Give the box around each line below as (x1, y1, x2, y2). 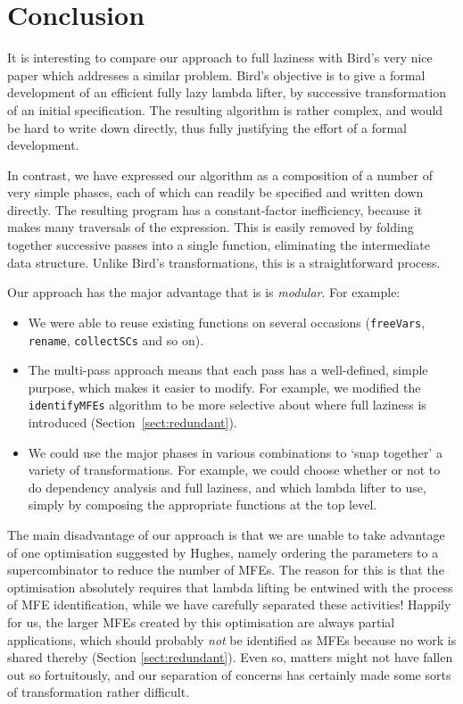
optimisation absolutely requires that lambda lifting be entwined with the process (7, 577, 453, 596)
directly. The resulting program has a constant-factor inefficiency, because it (7, 200, 423, 219)
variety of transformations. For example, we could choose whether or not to (28, 460, 441, 479)
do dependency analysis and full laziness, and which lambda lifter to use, (28, 477, 426, 496)
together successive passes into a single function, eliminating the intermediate (7, 236, 430, 254)
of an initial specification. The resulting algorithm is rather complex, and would (7, 100, 443, 119)
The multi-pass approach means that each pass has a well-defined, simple (28, 360, 428, 379)
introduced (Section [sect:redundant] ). (28, 413, 237, 431)
